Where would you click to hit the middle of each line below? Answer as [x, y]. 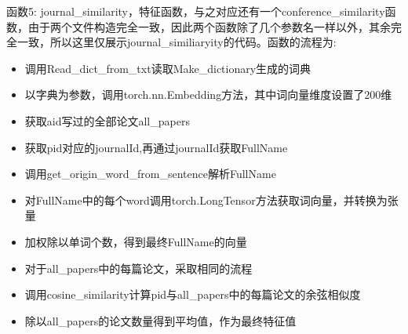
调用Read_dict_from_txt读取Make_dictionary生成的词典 [168, 68]
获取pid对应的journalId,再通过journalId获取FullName [156, 147]
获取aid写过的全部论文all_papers [107, 120]
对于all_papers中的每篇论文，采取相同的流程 [138, 268]
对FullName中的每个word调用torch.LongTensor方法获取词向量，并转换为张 [211, 200]
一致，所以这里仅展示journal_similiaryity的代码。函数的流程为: [177, 42]
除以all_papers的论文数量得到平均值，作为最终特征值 [160, 320]
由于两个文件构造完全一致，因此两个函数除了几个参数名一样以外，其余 [209, 26]
